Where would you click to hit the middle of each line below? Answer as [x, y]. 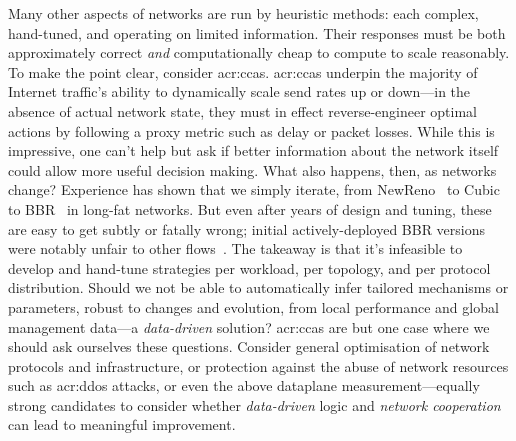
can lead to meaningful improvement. [122, 424]
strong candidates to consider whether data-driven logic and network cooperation [254, 404]
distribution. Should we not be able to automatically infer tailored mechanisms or [258, 287]
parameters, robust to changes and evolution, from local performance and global [253, 306]
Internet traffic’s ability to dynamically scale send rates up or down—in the [239, 91]
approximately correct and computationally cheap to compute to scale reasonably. [259, 52]
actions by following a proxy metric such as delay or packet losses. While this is [251, 130]
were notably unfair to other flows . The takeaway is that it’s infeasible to [235, 248]
